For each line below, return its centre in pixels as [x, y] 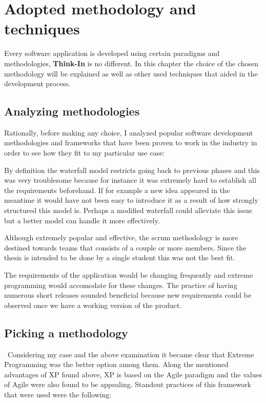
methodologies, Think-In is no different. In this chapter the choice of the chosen [131, 63]
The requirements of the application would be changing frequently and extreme [129, 275]
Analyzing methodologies [72, 111]
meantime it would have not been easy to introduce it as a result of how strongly [131, 200]
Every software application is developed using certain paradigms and [112, 53]
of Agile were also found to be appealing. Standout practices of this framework [128, 384]
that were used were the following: [58, 394]
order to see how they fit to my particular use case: [85, 153]
